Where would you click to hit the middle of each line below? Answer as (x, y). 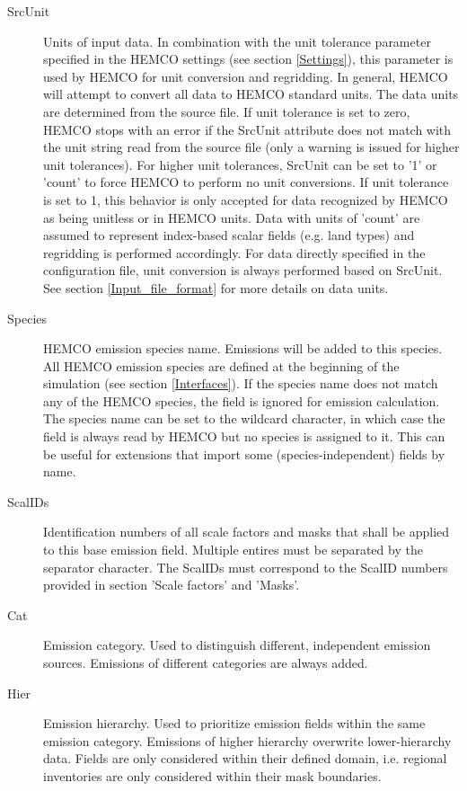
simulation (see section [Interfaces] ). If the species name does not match (241, 383)
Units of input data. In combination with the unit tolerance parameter (237, 41)
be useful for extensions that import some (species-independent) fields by (244, 453)
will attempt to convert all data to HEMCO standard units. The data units (251, 94)
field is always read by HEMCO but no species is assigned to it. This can (244, 436)
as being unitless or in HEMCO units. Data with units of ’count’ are (232, 217)
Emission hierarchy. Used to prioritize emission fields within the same (234, 723)
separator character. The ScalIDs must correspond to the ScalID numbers (246, 567)
